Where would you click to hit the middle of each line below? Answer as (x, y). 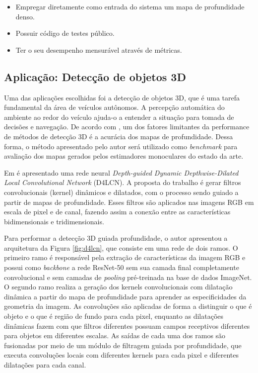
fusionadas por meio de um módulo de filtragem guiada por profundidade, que (123, 345)
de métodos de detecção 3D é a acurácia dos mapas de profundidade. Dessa (119, 136)
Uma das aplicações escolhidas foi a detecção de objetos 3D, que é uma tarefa (122, 97)
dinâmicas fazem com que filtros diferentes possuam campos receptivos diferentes (127, 326)
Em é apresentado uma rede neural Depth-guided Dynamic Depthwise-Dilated (121, 172)
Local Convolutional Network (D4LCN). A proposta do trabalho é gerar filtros (123, 182)
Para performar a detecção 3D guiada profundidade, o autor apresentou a (116, 238)
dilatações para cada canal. (45, 365)
